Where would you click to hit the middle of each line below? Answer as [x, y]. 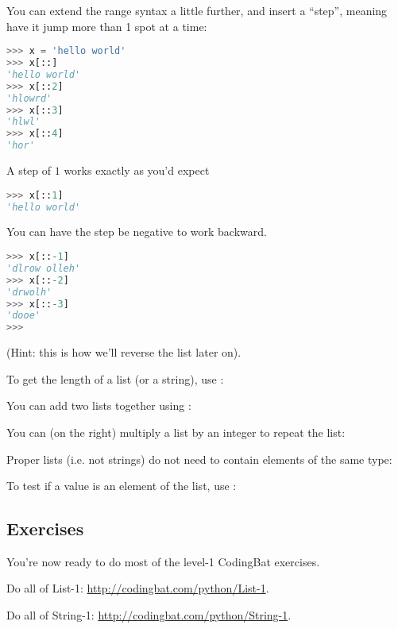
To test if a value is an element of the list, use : [122, 486]
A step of [29, 170]
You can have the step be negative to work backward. [137, 232]
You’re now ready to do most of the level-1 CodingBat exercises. [163, 561]
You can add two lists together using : [99, 405]
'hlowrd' [29, 98]
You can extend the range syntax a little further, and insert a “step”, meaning [197, 10]
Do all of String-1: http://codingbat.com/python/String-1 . [149, 615]
